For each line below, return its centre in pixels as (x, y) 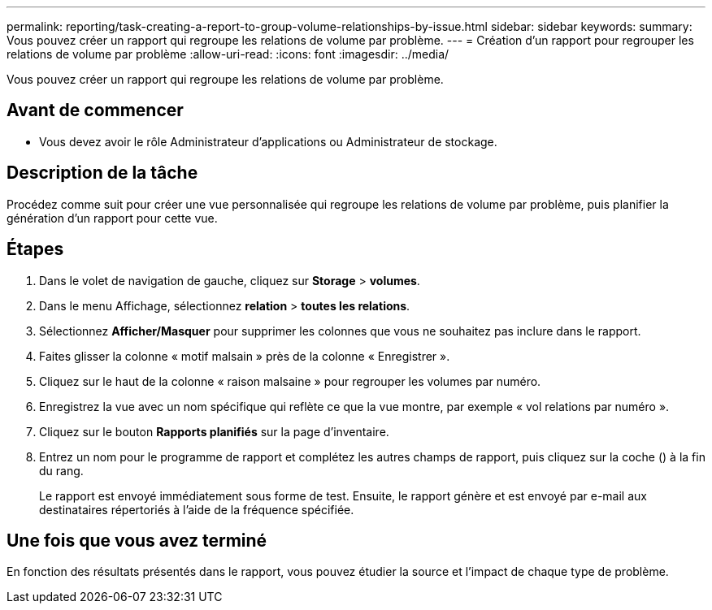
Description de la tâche (102, 173)
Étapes (35, 249)
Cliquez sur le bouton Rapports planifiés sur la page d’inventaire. (214, 431)
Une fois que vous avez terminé (137, 540)
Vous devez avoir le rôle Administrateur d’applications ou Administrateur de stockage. (268, 141)
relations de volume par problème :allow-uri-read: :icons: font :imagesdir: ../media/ (228, 54)
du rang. (61, 470)
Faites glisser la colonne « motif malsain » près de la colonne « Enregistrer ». (245, 356)
